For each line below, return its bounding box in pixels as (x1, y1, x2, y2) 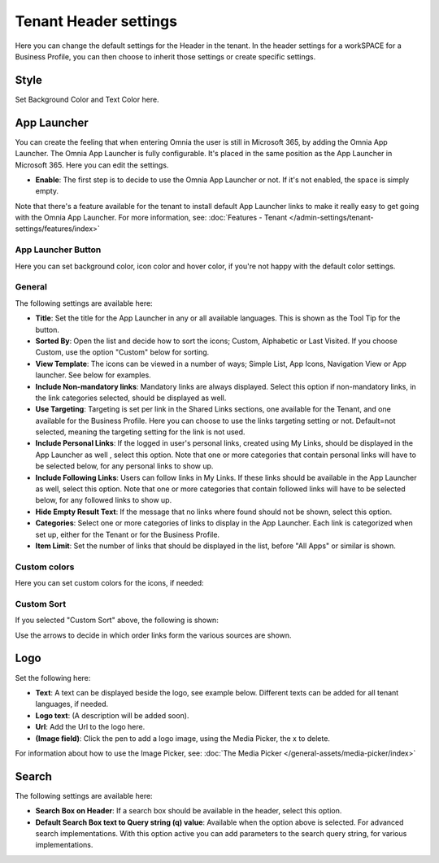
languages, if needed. (35, 700, 109, 709)
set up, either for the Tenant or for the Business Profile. (35, 530, 219, 539)
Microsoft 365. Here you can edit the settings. (15, 159, 169, 170)
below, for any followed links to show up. (35, 495, 172, 505)
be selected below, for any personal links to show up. (35, 461, 214, 471)
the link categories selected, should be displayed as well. (35, 393, 227, 403)
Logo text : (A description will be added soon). (35, 710, 189, 720)
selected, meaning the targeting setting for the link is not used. (35, 427, 246, 437)
